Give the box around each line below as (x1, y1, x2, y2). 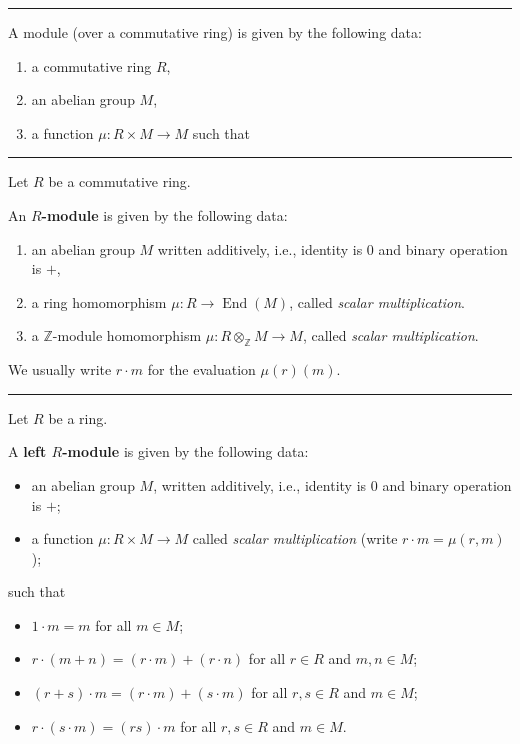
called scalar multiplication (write (192, 528, 398, 549)
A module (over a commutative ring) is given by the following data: (8, 22, 422, 42)
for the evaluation (147, 359, 256, 380)
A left (8, 441, 47, 462)
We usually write (8, 359, 112, 380)
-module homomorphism (52, 325, 202, 346)
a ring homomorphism (31, 291, 167, 312)
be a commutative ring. (48, 171, 191, 192)
